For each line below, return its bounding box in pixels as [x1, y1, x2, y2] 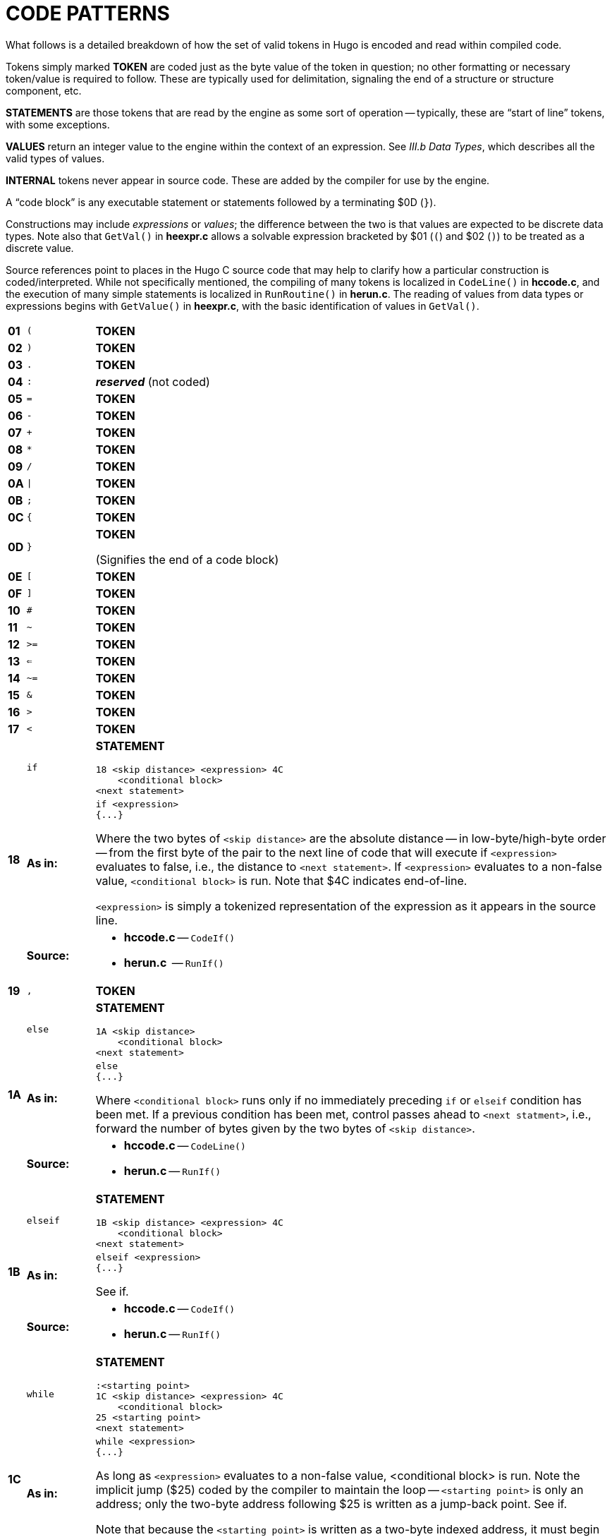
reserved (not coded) [95, 374, 210, 389]
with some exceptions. [6, 118, 110, 131]
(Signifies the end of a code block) [95, 552, 279, 567]
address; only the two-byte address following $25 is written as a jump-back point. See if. [95, 1496, 568, 1511]
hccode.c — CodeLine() [123, 1138, 246, 1152]
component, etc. [6, 84, 82, 97]
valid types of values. [6, 152, 105, 164]
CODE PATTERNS [6, 1, 170, 25]
